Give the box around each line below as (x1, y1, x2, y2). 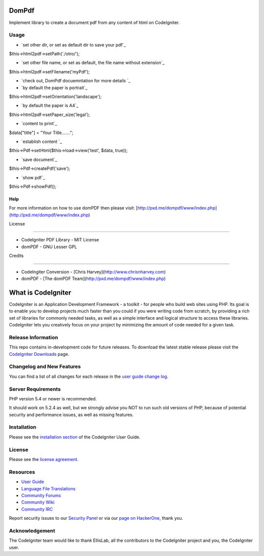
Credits (9, 253, 24, 259)
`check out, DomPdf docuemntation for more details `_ (21, 78, 131, 84)
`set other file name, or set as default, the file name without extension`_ (21, 60, 165, 66)
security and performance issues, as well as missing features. (9, 412, 134, 417)
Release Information (9, 334, 58, 341)
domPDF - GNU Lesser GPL (21, 244, 77, 250)
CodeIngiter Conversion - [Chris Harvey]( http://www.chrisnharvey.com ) (21, 269, 166, 275)
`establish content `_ (21, 139, 62, 144)
